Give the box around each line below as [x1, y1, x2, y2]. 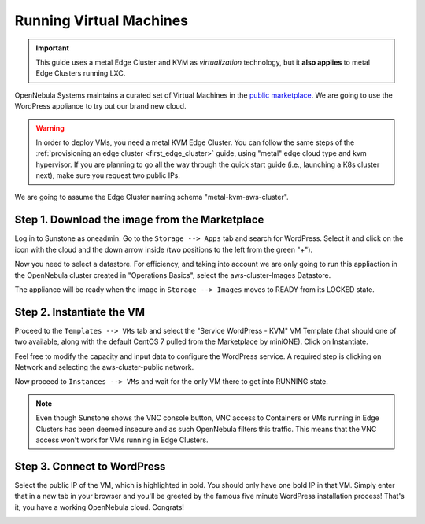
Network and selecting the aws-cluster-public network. [14, 363, 194, 371]
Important [35, 43, 70, 53]
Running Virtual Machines [14, 12, 189, 29]
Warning [35, 123, 65, 133]
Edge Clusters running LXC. [35, 68, 126, 78]
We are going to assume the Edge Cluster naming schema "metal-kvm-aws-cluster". [14, 193, 289, 202]
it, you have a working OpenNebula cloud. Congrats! [14, 502, 185, 511]
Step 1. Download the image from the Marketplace [14, 213, 264, 227]
